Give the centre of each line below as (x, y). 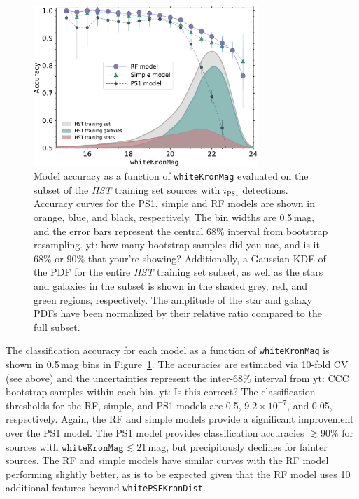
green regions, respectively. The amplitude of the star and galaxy (173, 299)
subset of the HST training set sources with (127, 189)
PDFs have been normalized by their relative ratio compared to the (178, 313)
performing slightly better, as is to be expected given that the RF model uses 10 (178, 473)
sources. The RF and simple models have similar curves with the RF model (167, 460)
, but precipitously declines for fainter (247, 446)
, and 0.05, (310, 405)
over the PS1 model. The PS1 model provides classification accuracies (155, 432)
